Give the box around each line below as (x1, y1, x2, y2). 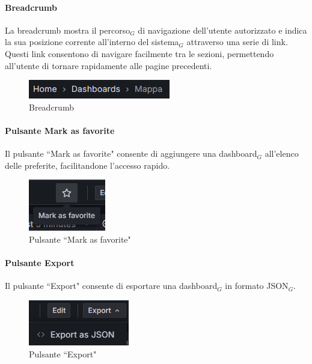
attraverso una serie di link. (186, 35, 288, 48)
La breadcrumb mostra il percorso (5, 23, 130, 36)
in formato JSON (225, 279, 289, 292)
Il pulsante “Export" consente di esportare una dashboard (5, 279, 218, 292)
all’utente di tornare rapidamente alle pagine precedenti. (5, 59, 212, 71)
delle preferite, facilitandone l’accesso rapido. (5, 159, 170, 171)
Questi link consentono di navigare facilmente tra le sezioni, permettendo (5, 47, 274, 59)
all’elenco (265, 147, 299, 160)
